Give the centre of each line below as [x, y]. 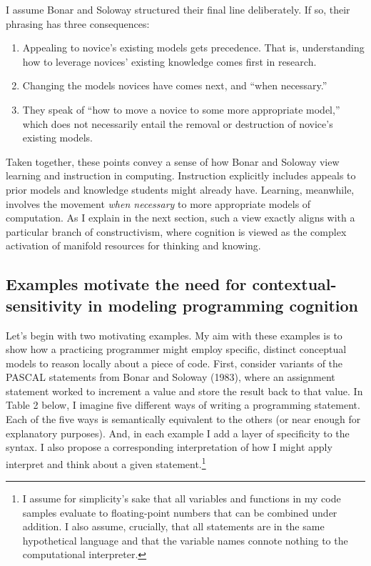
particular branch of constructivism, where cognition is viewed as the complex [176, 231]
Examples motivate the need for [126, 284]
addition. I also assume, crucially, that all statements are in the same [173, 526]
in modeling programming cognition [223, 305]
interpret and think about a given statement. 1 [106, 462]
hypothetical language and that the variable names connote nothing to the [185, 540]
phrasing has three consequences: [78, 23]
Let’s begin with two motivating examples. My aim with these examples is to [174, 335]
